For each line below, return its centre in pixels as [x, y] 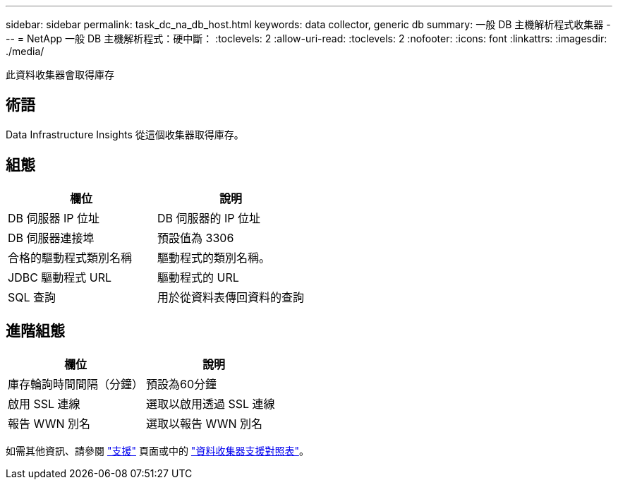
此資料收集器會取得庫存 [60, 74]
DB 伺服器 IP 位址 [54, 218]
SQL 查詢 [32, 297]
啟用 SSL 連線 [44, 403]
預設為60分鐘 [182, 384]
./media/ [25, 51]
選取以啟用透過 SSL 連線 [211, 403]
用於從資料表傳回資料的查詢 [231, 297]
